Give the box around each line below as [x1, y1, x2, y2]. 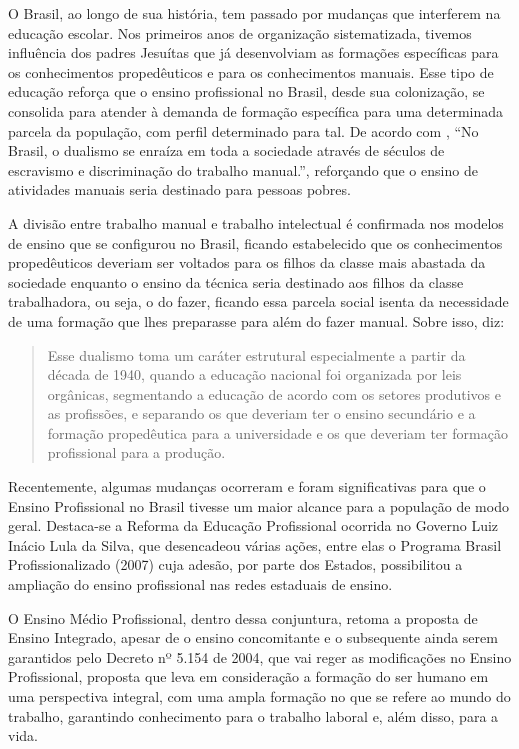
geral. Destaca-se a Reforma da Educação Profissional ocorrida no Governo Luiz [8, 515, 499, 536]
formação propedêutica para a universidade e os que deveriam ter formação [47, 422, 508, 443]
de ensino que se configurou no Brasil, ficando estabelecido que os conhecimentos [8, 232, 503, 253]
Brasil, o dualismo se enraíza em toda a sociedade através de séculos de [8, 140, 445, 161]
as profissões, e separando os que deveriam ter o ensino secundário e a [47, 403, 476, 424]
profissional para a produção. [47, 442, 226, 463]
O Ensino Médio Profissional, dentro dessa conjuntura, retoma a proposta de [8, 607, 478, 628]
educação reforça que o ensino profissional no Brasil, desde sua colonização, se [8, 81, 485, 102]
